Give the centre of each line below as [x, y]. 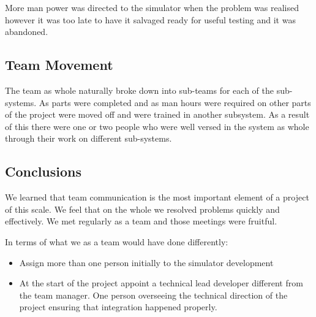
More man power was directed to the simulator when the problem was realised [152, 7]
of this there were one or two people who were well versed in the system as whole [157, 126]
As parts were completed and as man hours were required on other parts [175, 102]
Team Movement [59, 65]
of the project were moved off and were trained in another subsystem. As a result [157, 114]
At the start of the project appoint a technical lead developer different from [161, 283]
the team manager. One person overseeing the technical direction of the [153, 295]
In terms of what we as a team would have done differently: [117, 241]
